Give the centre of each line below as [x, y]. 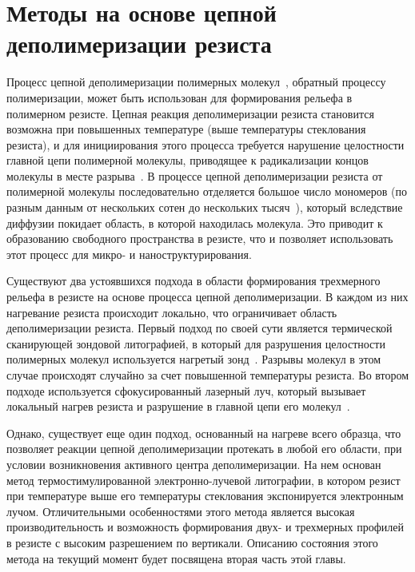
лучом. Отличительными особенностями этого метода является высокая [181, 511]
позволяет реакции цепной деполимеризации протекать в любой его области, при [204, 449]
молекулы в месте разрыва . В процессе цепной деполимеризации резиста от [195, 175]
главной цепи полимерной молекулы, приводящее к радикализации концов [188, 160]
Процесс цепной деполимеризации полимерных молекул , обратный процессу [196, 82]
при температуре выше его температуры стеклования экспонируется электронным [205, 496]
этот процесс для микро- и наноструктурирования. [129, 254]
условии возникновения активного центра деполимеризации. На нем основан [194, 464]
